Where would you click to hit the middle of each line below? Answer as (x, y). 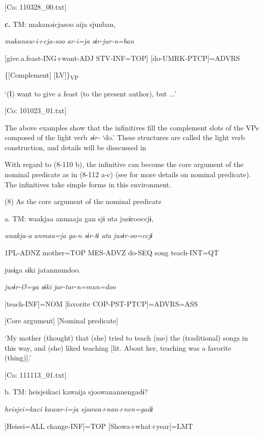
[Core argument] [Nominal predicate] (62, 321)
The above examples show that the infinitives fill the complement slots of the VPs (132, 127)
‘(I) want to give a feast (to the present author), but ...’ (90, 93)
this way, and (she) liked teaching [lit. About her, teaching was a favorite (118, 347)
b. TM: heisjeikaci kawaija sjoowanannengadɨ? (76, 392)
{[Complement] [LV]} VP (42, 76)
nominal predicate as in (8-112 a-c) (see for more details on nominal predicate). (128, 174)
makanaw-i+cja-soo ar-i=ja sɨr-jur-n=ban (69, 41)
